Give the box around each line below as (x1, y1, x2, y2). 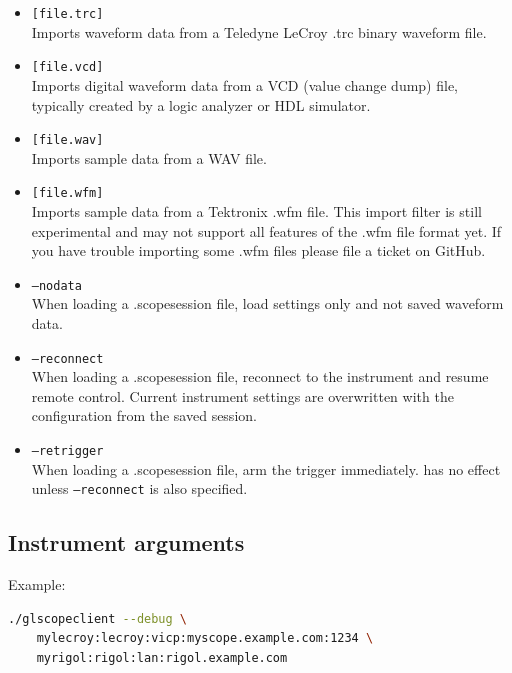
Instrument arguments (8, 527, 245, 558)
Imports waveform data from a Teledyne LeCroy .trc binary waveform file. (31, 21, 487, 42)
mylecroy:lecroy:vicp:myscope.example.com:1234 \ (36, 631, 374, 646)
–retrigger (31, 444, 104, 459)
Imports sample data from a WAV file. (31, 147, 267, 168)
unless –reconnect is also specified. (31, 478, 248, 499)
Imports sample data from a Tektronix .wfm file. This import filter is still (31, 201, 482, 221)
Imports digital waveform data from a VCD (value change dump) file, (31, 74, 459, 95)
